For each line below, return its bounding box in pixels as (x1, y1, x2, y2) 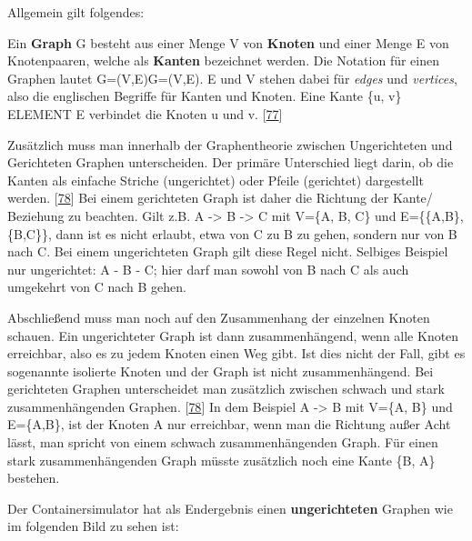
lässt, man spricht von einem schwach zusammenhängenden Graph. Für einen (7, 433, 438, 452)
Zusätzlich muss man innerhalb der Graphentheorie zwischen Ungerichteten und (7, 135, 453, 154)
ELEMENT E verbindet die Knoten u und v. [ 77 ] (7, 104, 283, 123)
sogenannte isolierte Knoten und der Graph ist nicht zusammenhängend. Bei (7, 361, 434, 380)
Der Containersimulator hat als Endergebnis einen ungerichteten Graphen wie (7, 498, 453, 517)
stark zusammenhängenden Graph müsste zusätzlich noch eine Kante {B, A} (7, 450, 436, 469)
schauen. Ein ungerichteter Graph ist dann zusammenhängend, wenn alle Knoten (7, 326, 459, 345)
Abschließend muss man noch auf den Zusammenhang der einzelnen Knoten (7, 307, 430, 326)
